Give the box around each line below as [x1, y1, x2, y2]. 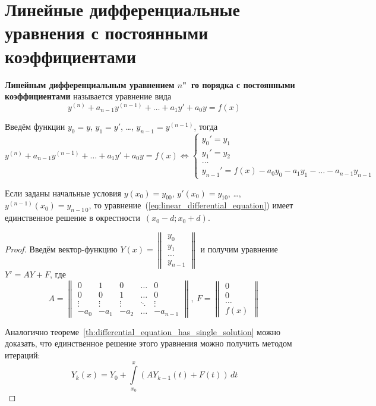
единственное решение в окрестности [5, 211, 140, 224]
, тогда [194, 120, 218, 132]
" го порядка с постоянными [182, 78, 295, 90]
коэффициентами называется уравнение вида [5, 90, 172, 102]
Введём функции [5, 120, 65, 132]
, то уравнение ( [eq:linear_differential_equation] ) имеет [89, 199, 293, 211]
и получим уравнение [200, 243, 278, 255]
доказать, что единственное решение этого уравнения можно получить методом [5, 337, 292, 349]
